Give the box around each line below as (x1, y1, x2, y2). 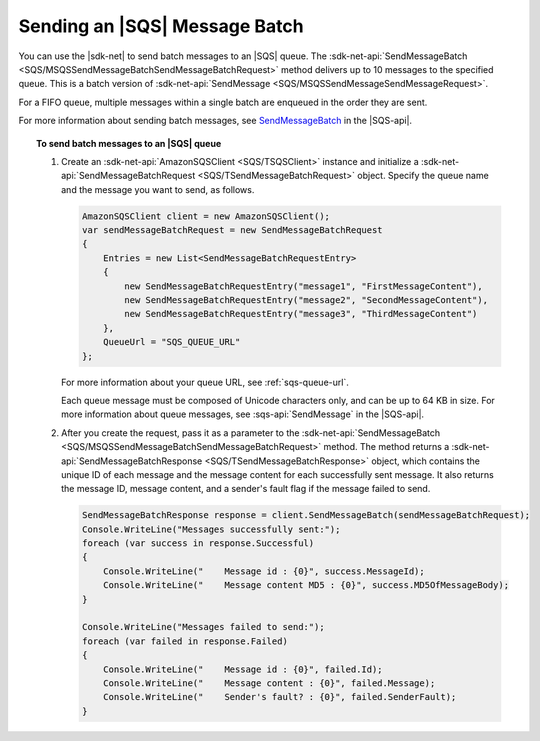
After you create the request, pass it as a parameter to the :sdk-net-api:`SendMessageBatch (61, 426, 441, 439)
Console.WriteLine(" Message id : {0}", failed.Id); (103, 663, 384, 675)
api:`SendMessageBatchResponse (61, 455, 203, 467)
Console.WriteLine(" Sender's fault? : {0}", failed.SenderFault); (103, 691, 457, 703)
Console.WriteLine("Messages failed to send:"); (81, 621, 325, 633)
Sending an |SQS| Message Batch (18, 15, 304, 37)
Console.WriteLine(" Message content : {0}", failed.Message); (103, 677, 436, 689)
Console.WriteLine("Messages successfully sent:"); (81, 523, 341, 535)
